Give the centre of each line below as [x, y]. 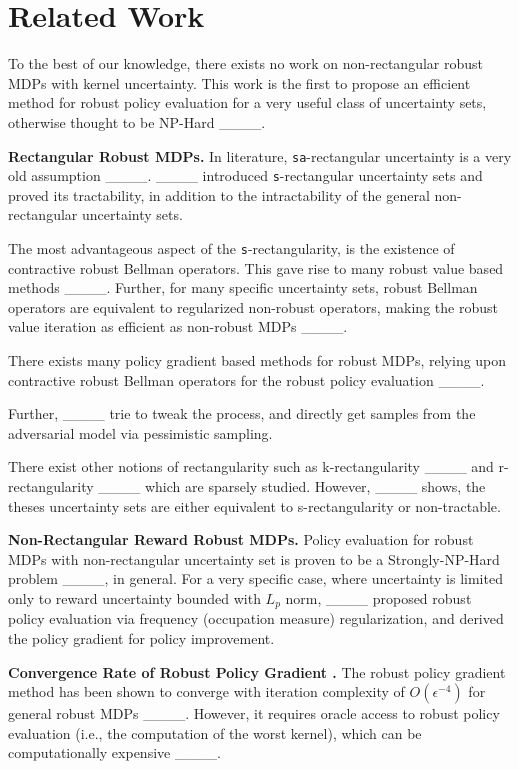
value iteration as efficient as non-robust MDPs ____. [178, 326]
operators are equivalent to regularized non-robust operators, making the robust [253, 306]
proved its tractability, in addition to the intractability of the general [219, 194]
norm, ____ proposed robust [378, 597]
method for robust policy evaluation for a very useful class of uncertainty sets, [247, 102]
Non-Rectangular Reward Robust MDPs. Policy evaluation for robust [241, 539]
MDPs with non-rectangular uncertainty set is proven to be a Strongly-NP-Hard [254, 558]
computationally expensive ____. [114, 752]
